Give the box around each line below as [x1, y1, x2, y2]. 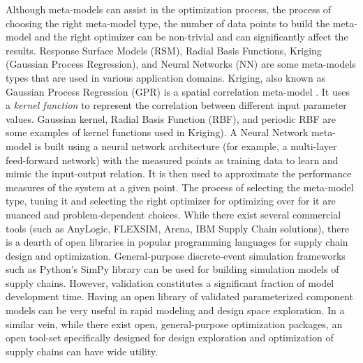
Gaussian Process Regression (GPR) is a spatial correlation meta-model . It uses [6, 84, 350, 98]
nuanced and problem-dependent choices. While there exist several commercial [6, 207, 341, 221]
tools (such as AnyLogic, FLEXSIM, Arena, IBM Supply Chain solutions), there [6, 221, 350, 235]
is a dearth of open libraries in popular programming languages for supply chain [6, 235, 348, 249]
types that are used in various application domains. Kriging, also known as [6, 70, 325, 84]
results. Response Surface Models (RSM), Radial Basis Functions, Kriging [6, 43, 322, 57]
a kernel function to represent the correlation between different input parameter [6, 98, 347, 112]
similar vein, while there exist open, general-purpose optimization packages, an [6, 316, 343, 331]
